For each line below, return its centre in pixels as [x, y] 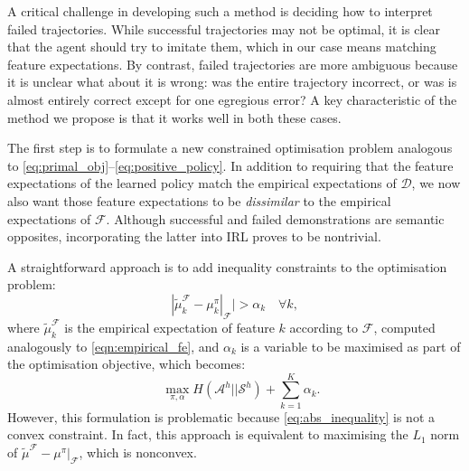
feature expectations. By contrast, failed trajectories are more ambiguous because [233, 64]
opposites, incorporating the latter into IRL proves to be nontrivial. [194, 236]
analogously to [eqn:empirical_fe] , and [113, 346]
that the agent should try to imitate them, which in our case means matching [222, 47]
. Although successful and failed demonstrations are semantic [275, 218]
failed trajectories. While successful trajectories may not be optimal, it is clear [224, 28]
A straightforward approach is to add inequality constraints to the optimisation [227, 266]
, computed [404, 327]
